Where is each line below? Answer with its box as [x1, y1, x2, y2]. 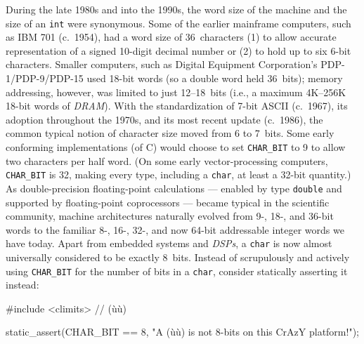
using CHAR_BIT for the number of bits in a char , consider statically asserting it [6, 263, 348, 278]
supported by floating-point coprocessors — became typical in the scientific [6, 194, 330, 209]
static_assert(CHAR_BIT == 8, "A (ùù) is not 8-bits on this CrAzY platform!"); [6, 324, 359, 339]
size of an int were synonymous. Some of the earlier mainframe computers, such [6, 15, 351, 30]
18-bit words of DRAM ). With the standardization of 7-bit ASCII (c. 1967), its [6, 98, 348, 113]
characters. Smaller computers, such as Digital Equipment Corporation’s [6, 57, 318, 72]
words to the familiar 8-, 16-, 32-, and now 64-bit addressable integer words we [6, 222, 344, 237]
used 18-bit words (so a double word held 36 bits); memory [86, 71, 343, 86]
